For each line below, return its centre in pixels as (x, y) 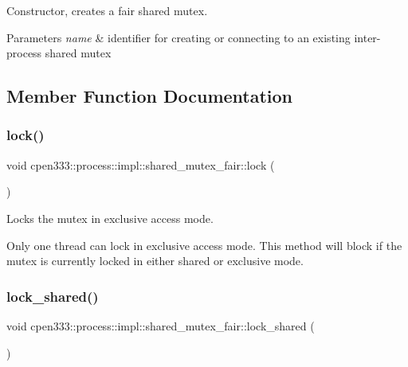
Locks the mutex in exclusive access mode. (110, 218)
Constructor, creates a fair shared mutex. (107, 10)
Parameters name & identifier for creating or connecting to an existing (178, 37)
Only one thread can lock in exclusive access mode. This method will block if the (204, 245)
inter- (367, 37)
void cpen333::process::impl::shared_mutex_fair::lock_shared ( (161, 325)
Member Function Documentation (150, 96)
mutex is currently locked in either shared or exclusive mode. (155, 261)
